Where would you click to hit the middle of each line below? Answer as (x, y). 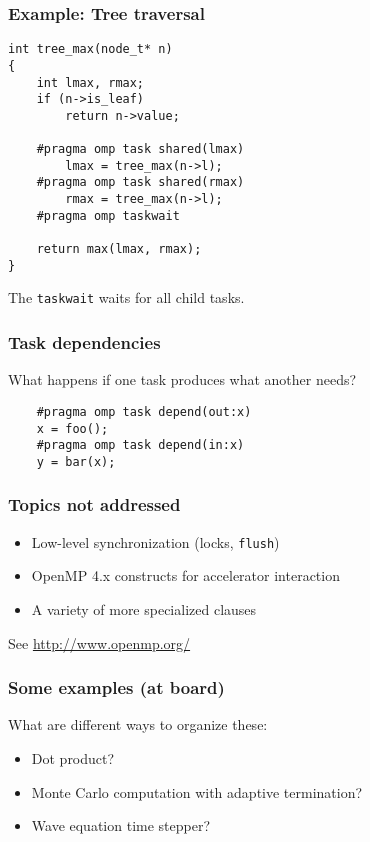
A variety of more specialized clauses (144, 608)
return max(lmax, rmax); (119, 249)
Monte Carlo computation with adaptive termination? (197, 791)
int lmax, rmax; (90, 82)
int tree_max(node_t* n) (90, 49)
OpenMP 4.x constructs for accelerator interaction (185, 575)
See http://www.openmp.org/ (99, 642)
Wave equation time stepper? (121, 825)
